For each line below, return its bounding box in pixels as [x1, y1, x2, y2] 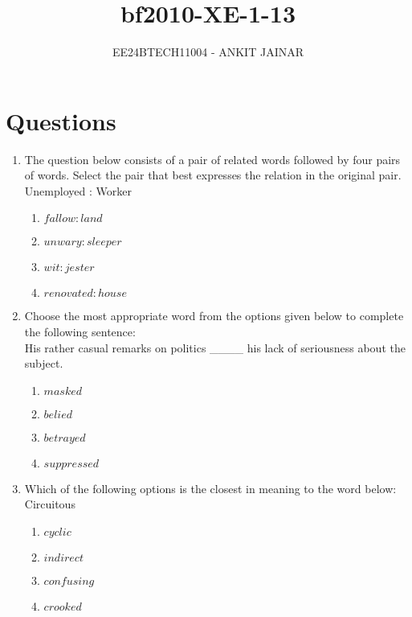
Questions [6, 104, 116, 137]
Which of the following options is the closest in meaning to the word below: [24, 479, 397, 496]
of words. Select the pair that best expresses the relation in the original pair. [24, 167, 402, 183]
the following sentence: [24, 323, 136, 340]
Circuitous [24, 496, 75, 512]
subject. [24, 355, 63, 372]
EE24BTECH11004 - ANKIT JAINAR [112, 43, 304, 60]
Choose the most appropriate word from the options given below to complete [24, 307, 404, 324]
